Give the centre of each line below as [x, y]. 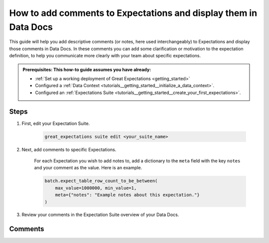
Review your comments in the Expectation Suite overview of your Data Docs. [100, 215]
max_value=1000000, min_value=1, [96, 188]
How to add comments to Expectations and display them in [133, 13]
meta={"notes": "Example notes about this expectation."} [127, 195]
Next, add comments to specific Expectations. [69, 149]
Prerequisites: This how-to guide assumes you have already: [87, 69]
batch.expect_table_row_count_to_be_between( [101, 181]
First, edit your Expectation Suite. [56, 123]
